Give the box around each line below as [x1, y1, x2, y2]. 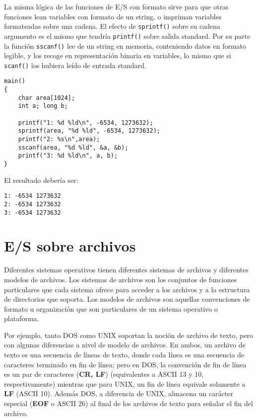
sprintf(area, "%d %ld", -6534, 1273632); [18, 127, 160, 135]
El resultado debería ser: [4, 174, 78, 185]
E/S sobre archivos [4, 236, 136, 256]
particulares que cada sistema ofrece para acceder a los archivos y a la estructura [4, 284, 250, 294]
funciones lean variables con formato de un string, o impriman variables [4, 11, 222, 21]
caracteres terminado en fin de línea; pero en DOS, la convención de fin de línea [4, 359, 247, 369]
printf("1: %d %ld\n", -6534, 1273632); [18, 119, 153, 126]
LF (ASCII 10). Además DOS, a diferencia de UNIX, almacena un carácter [4, 388, 233, 399]
